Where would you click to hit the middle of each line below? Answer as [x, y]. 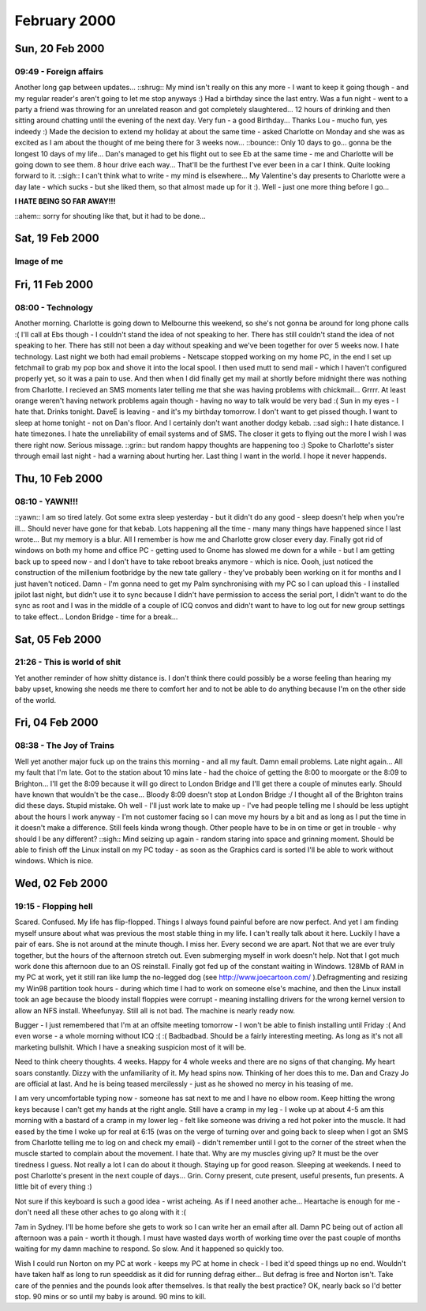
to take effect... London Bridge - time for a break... [96, 617]
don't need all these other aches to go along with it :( [101, 1212]
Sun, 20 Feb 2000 [60, 49]
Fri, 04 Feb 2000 [56, 723]
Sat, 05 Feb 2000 [58, 639]
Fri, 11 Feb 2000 [54, 285]
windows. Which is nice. [54, 861]
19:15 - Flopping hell [54, 907]
